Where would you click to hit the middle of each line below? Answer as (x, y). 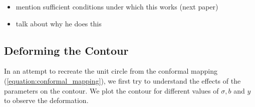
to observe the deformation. (46, 100)
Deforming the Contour (66, 50)
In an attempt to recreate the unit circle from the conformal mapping (111, 71)
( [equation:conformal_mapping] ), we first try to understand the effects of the (122, 80)
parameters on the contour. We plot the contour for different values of (111, 90)
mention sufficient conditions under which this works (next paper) (117, 6)
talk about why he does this (59, 23)
